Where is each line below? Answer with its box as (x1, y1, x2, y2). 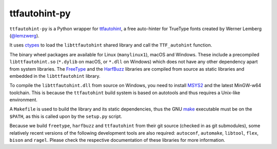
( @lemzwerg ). (9, 32, 39, 38)
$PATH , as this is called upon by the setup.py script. (9, 113, 123, 119)
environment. (9, 97, 38, 103)
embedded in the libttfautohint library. (9, 73, 101, 79)
